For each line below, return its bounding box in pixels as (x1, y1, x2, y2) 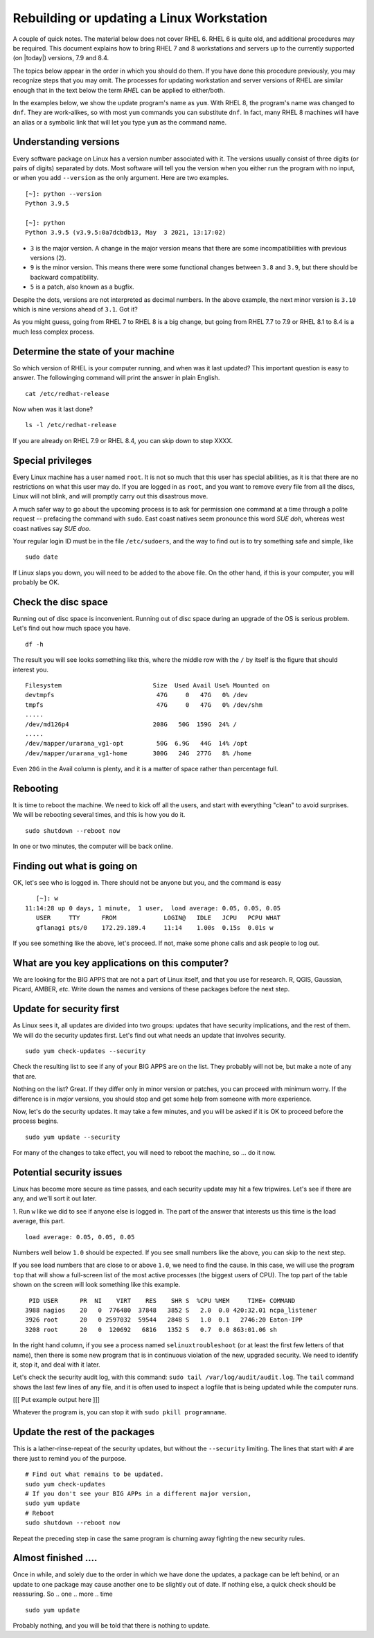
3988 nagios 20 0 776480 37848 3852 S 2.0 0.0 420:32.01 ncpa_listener (25, 1306, 318, 1314)
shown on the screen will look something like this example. (12, 1281, 181, 1289)
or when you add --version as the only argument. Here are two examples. (12, 174, 229, 182)
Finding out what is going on (12, 860, 138, 872)
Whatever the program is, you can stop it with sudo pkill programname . (12, 1408, 227, 1416)
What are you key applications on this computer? (12, 957, 229, 969)
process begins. (12, 1117, 59, 1125)
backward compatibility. (30, 273, 99, 281)
